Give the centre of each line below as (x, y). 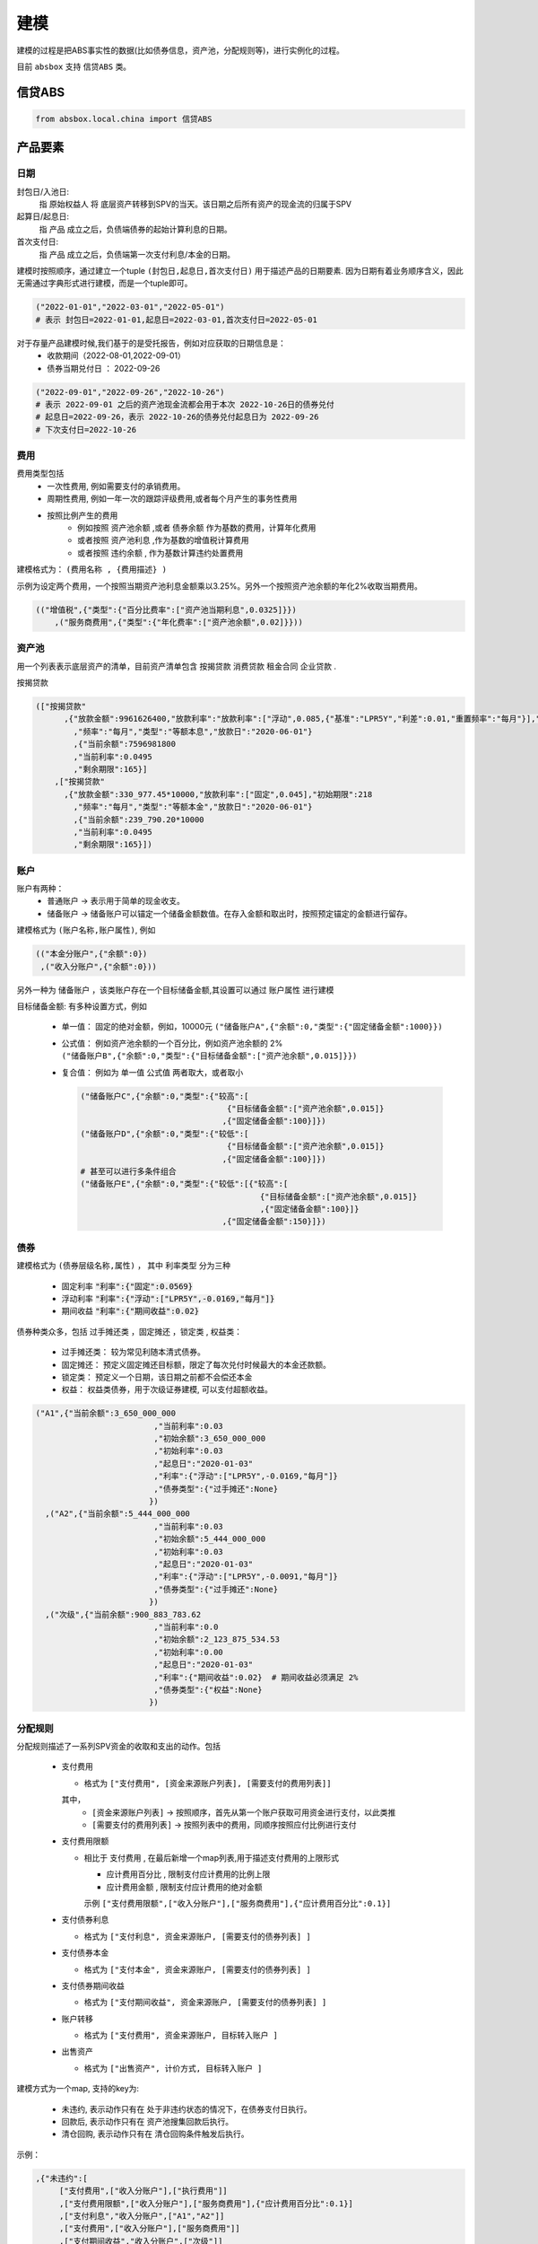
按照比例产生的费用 (82, 515)
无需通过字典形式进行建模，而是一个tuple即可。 (104, 284)
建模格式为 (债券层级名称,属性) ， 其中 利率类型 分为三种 (123, 1266)
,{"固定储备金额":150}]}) (274, 1222)
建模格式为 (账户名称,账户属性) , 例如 (86, 930)
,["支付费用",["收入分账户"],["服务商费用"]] (150, 2229)
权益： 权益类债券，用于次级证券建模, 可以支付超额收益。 (167, 1389)
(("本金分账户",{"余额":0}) (91, 954)
